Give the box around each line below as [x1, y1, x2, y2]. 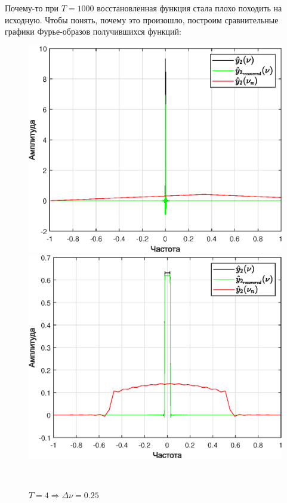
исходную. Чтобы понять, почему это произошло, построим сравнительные [5, 13, 279, 26]
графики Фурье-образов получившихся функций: [5, 25, 181, 38]
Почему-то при [5, 2, 59, 14]
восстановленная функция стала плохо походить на [97, 2, 282, 14]
